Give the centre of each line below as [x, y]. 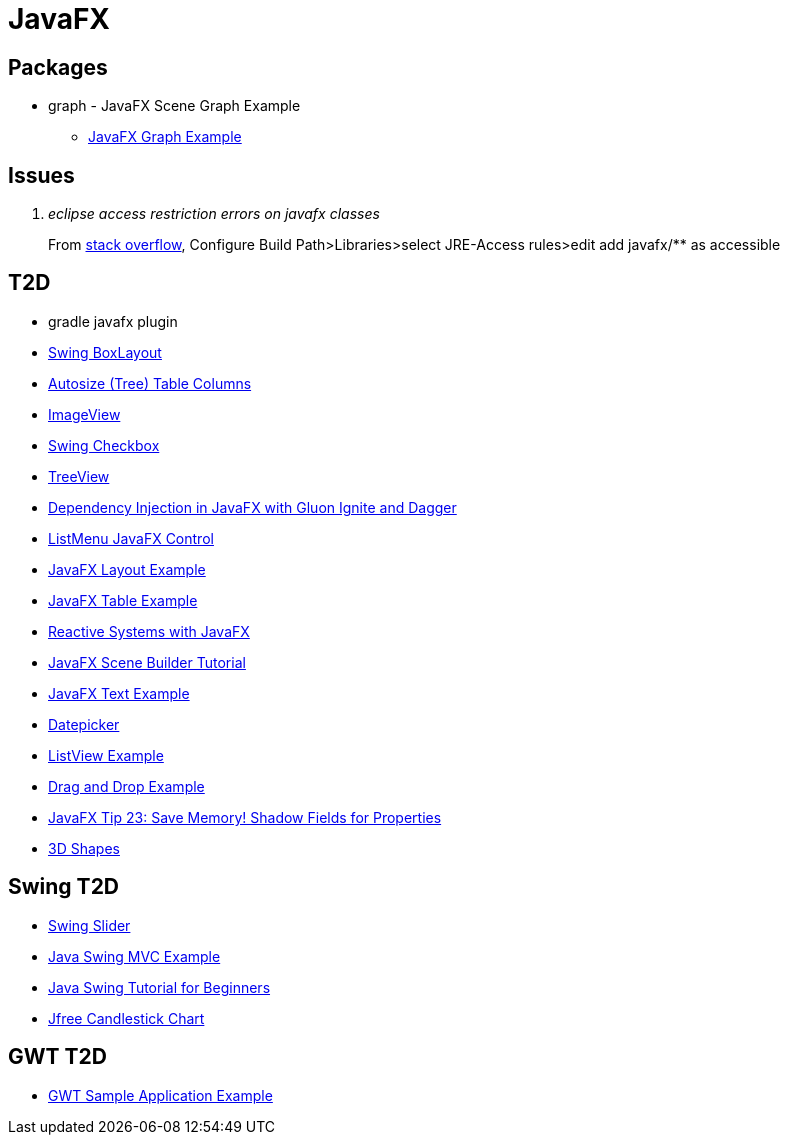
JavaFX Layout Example [127, 569]
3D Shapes [84, 848]
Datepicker [84, 724]
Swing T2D [64, 887]
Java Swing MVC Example [134, 956]
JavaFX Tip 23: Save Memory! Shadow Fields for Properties [245, 817]
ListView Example [106, 755]
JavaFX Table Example [123, 600]
